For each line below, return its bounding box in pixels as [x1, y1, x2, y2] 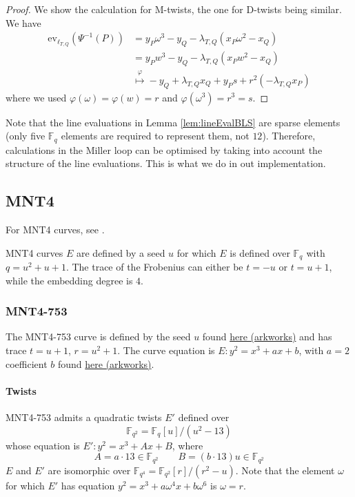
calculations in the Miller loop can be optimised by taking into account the [6, 142, 323, 157]
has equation [61, 478, 115, 492]
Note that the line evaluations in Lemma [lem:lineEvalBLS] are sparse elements [6, 115, 341, 129]
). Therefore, [262, 128, 316, 143]
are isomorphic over [48, 462, 131, 477]
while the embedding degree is [6, 273, 133, 287]
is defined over [230, 245, 290, 260]
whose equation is [6, 438, 80, 452]
